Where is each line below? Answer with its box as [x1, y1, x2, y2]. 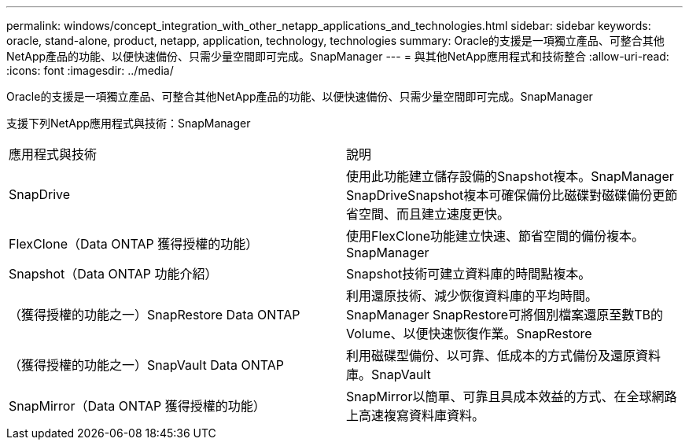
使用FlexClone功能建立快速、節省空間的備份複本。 [346, 228, 644, 244]
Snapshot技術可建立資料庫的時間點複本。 [346, 266, 591, 282]
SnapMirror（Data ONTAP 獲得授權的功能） [9, 398, 266, 414]
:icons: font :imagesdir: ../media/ [6, 64, 174, 77]
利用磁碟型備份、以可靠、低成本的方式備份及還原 [346, 348, 636, 363]
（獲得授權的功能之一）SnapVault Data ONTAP [9, 357, 285, 373]
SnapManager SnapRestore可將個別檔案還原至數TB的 [346, 307, 663, 323]
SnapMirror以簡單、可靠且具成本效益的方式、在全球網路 [346, 389, 677, 404]
